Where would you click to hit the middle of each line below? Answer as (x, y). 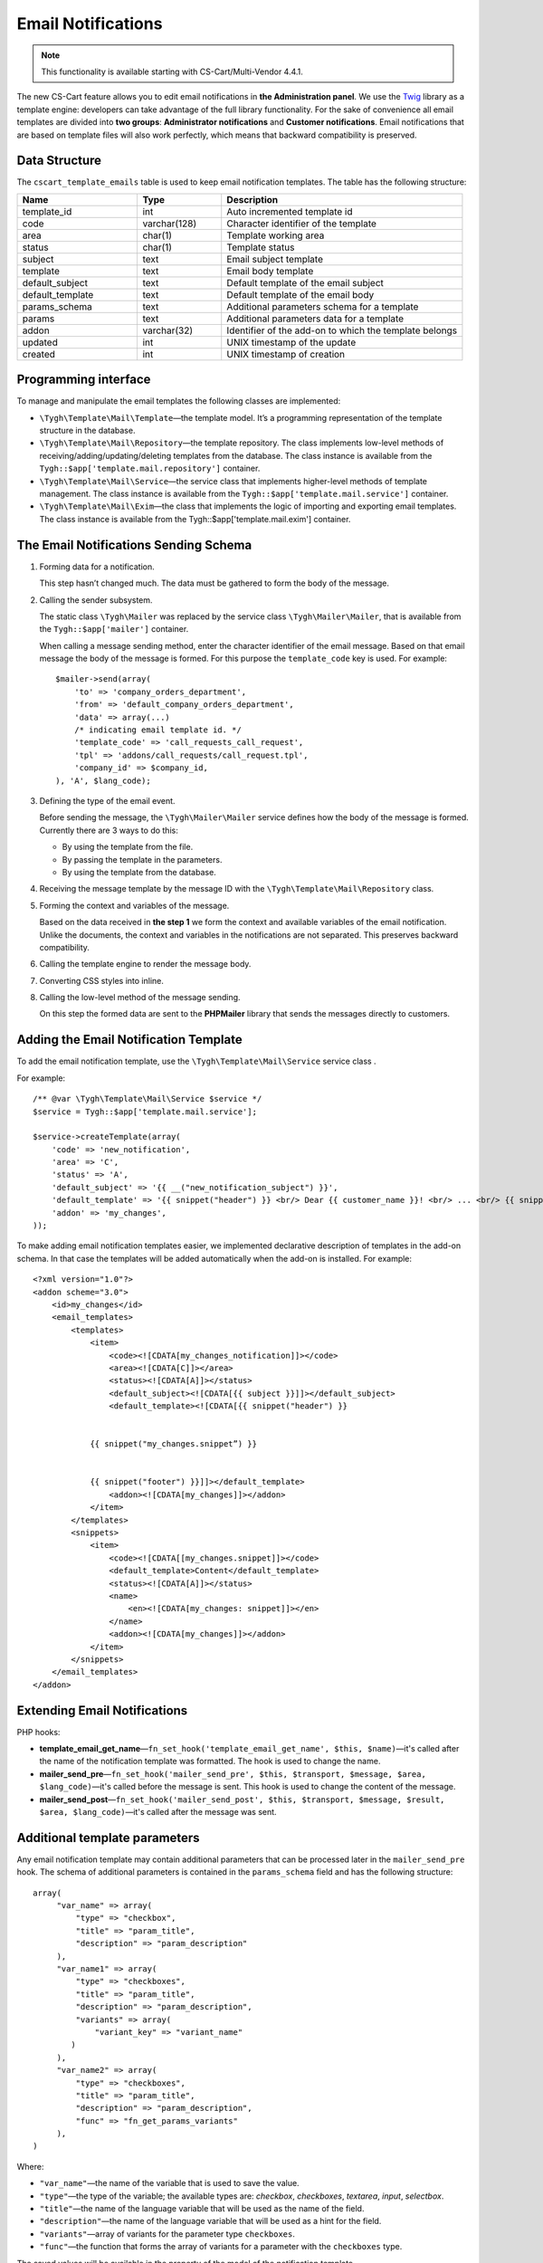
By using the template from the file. (128, 847)
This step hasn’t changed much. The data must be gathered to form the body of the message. (214, 583)
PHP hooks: (38, 1732)
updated (40, 342)
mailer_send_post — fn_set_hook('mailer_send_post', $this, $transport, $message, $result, (242, 1799)
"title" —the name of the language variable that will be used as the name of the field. (202, 2209)
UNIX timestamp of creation (286, 354)
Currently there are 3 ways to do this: (109, 830)
